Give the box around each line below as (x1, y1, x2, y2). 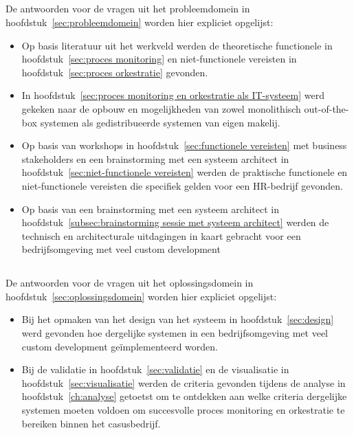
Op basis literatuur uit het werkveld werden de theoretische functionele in (21, 38, 333, 52)
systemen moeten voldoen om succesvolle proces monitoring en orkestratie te (21, 403, 345, 417)
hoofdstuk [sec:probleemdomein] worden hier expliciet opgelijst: (5, 14, 274, 29)
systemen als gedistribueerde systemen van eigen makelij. (40, 115, 280, 129)
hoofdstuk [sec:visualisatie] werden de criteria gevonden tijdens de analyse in (21, 375, 346, 390)
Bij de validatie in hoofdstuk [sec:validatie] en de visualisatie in (21, 362, 289, 377)
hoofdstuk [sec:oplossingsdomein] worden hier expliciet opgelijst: (5, 289, 277, 303)
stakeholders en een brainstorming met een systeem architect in (21, 151, 289, 166)
